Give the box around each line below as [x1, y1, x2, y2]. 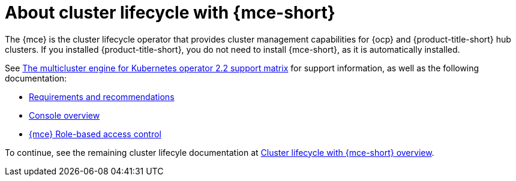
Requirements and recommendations [29, 91, 175, 102]
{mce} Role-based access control [29, 128, 161, 139]
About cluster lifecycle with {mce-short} [5, 2, 335, 23]
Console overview [29, 110, 100, 120]
